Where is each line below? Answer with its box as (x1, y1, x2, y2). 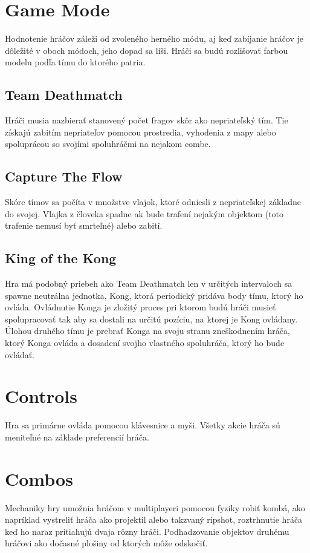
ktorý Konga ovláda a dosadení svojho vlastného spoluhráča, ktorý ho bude (5, 336, 285, 349)
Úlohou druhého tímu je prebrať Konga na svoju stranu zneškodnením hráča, (5, 324, 290, 337)
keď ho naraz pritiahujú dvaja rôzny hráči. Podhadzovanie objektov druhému (5, 525, 289, 537)
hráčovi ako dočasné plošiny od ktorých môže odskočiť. (5, 537, 208, 549)
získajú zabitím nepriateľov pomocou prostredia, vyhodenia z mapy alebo (5, 125, 276, 138)
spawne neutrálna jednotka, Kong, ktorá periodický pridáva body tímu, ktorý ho (5, 289, 303, 301)
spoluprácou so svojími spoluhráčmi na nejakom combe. (5, 137, 211, 150)
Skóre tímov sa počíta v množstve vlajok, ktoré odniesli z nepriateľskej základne (5, 195, 302, 208)
